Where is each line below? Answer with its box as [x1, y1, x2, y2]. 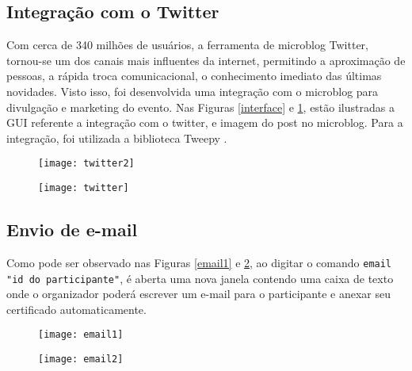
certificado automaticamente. [6, 300, 147, 317]
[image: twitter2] [38, 158, 135, 170]
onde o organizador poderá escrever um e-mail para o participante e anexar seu [6, 285, 391, 302]
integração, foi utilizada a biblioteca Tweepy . [6, 129, 227, 146]
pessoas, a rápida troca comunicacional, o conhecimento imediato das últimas [6, 67, 382, 84]
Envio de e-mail [6, 217, 138, 242]
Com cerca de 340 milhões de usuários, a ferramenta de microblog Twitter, [6, 36, 368, 53]
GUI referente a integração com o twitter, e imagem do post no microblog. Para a [6, 114, 403, 131]
